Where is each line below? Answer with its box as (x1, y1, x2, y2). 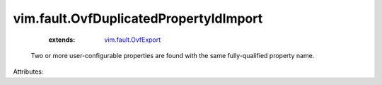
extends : (48, 35, 76, 44)
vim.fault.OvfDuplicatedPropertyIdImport (13, 11, 263, 26)
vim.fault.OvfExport (104, 35, 161, 44)
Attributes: (13, 67, 44, 76)
